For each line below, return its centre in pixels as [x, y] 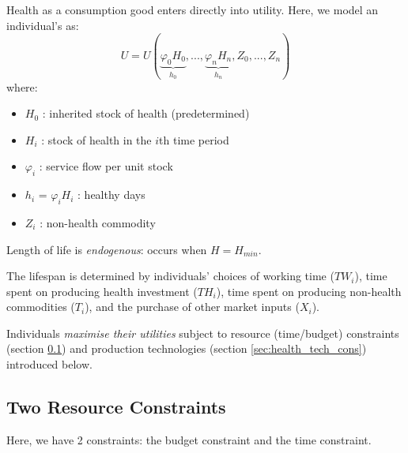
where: [22, 86]
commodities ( [41, 307]
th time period [194, 139]
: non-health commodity [98, 222]
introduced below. [49, 364]
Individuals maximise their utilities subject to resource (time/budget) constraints [203, 333]
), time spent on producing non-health [309, 291]
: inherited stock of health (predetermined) [146, 113]
